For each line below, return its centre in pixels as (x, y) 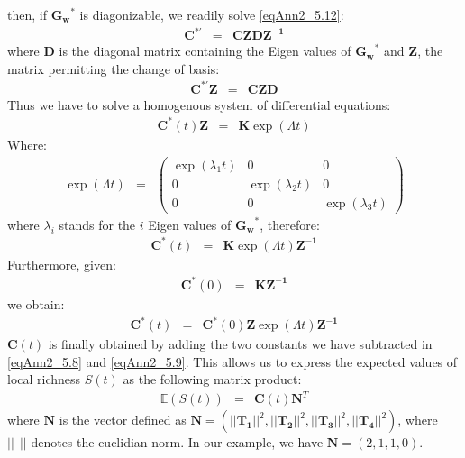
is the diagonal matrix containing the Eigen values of (205, 51)
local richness (44, 379)
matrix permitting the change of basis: (114, 68)
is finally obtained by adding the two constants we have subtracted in (240, 344)
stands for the (97, 224)
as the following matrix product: (212, 379)
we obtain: (36, 304)
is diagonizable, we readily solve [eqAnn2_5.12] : (212, 14)
